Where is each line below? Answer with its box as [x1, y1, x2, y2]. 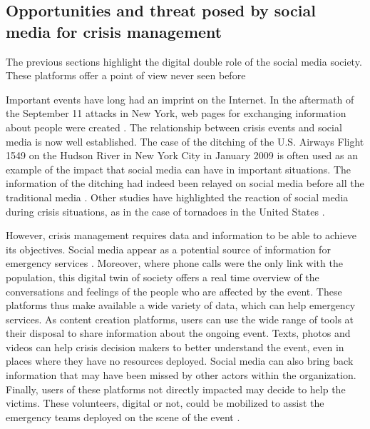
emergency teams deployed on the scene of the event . [6, 409, 240, 424]
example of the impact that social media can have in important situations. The [6, 161, 351, 176]
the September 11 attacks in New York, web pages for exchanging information [6, 106, 346, 121]
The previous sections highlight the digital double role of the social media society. [6, 54, 362, 69]
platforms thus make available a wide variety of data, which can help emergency [6, 298, 356, 313]
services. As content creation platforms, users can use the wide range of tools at [6, 311, 354, 326]
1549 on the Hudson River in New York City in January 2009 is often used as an [6, 148, 358, 163]
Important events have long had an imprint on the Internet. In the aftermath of [6, 91, 354, 106]
